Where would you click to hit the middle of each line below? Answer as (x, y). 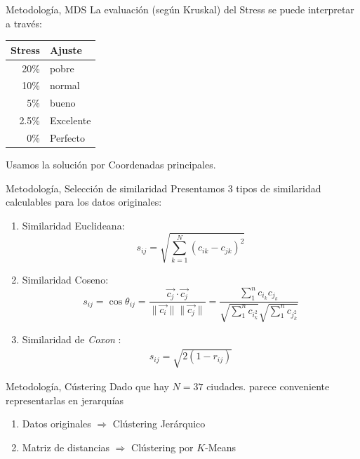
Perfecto (67, 137)
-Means (221, 447)
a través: (24, 23)
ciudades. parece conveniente (268, 386)
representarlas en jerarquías (65, 400)
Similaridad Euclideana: (73, 225)
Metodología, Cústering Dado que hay (87, 386)
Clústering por (162, 447)
